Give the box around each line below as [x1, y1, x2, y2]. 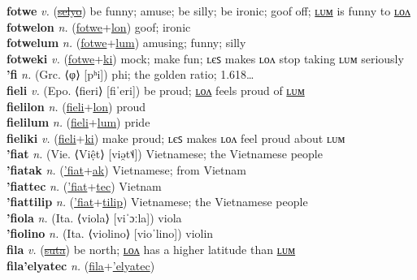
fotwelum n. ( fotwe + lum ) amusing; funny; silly [7, 34, 246, 51]
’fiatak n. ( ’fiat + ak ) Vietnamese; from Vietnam [7, 161, 246, 178]
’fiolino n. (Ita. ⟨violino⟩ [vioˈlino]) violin [7, 225, 214, 242]
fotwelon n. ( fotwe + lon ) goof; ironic [7, 18, 191, 35]
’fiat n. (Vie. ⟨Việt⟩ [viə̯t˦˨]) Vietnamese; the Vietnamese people [7, 145, 323, 162]
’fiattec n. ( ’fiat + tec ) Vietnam [7, 177, 162, 194]
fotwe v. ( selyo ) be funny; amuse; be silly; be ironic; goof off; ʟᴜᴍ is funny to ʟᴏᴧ [7, 2, 410, 19]
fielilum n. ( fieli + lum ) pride [7, 114, 150, 131]
